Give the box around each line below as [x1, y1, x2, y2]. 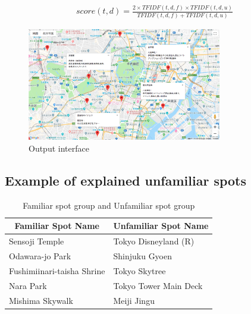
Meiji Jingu [113, 294, 155, 306]
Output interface [29, 142, 89, 154]
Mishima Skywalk [9, 294, 73, 306]
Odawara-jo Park [9, 249, 71, 262]
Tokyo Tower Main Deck [113, 279, 203, 291]
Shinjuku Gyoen [113, 249, 172, 262]
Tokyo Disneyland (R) [113, 235, 194, 247]
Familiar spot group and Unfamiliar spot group [23, 199, 195, 211]
